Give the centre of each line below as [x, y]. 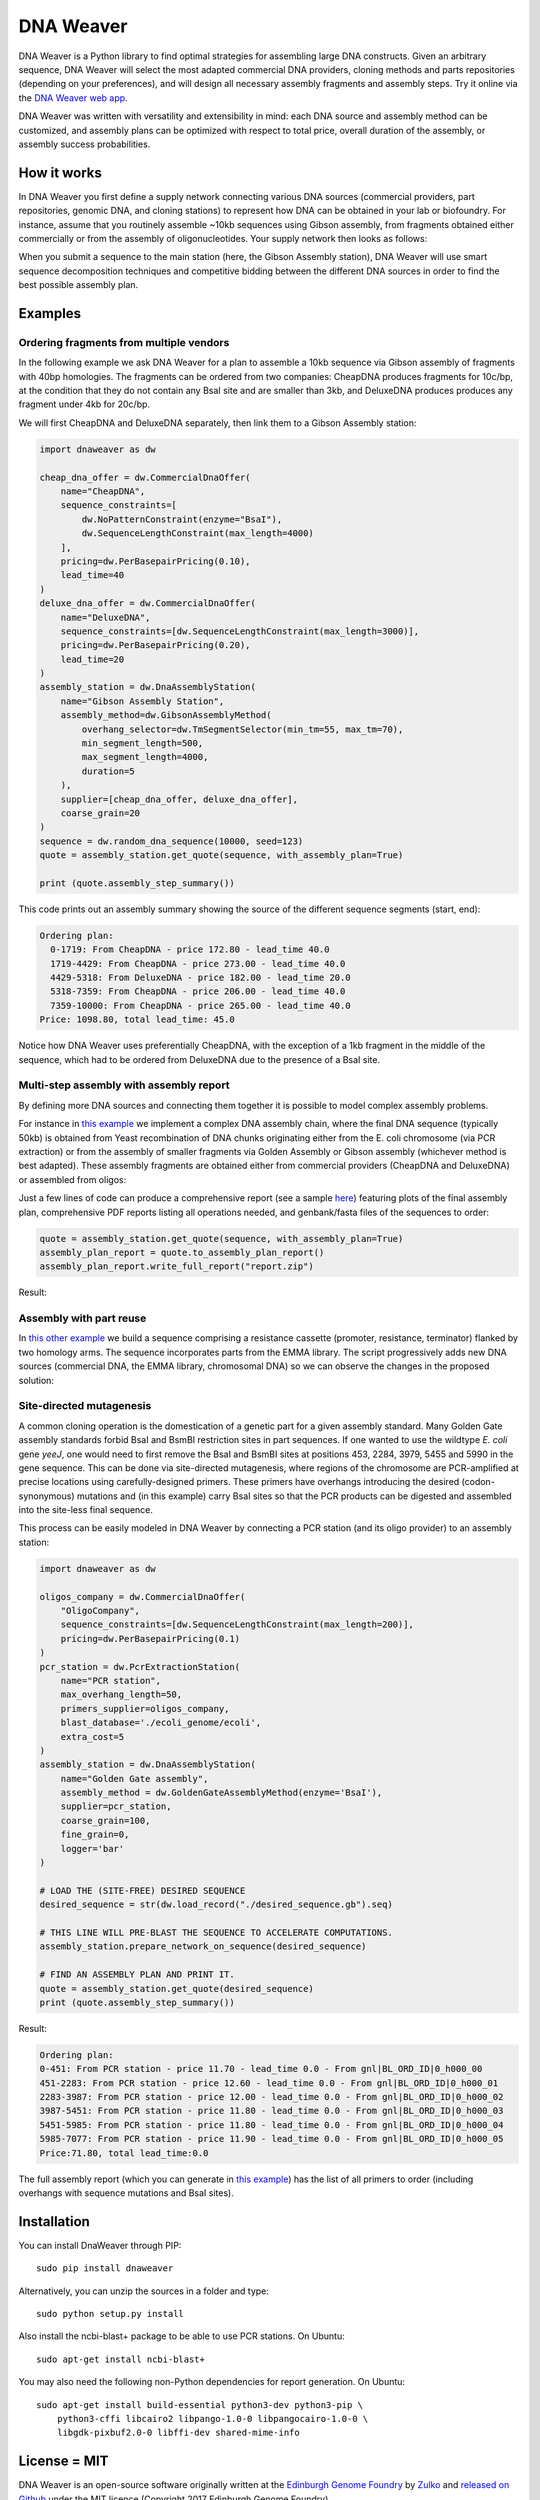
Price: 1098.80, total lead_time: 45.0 [137, 1019]
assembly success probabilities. [84, 144]
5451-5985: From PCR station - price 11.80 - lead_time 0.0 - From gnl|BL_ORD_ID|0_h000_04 [271, 2124]
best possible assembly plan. [78, 285]
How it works [60, 172]
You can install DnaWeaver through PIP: [100, 2245]
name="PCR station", [111, 1680]
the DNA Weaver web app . [73, 97]
